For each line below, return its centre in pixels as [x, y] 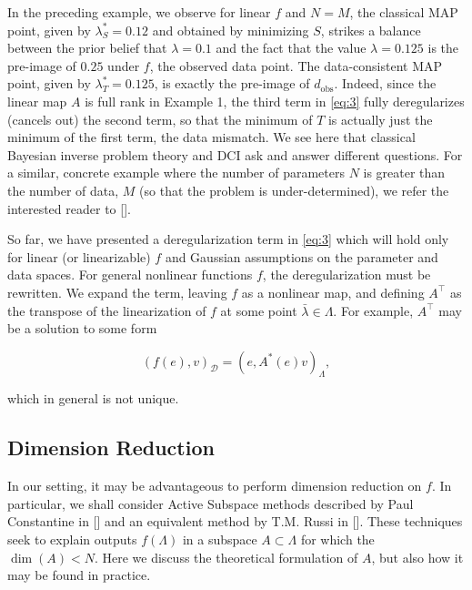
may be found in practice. [79, 575]
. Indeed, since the [385, 83]
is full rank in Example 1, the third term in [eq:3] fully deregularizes [275, 101]
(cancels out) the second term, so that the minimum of [160, 119]
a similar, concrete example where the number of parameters [176, 173]
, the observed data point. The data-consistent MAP [296, 65]
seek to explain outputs [72, 539]
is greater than [404, 173]
